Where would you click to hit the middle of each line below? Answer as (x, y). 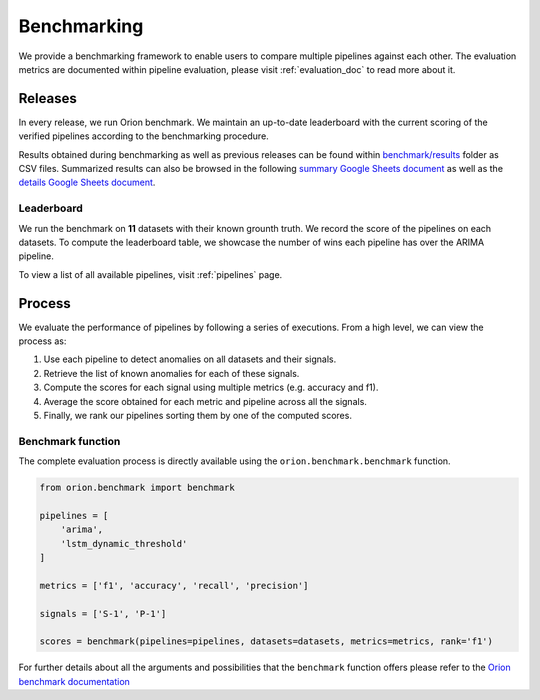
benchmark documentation (74, 681)
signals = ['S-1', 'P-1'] (103, 613)
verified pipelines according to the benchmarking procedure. (143, 136)
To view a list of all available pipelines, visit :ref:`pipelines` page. (150, 274)
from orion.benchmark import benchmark (137, 488)
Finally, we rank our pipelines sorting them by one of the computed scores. (197, 415)
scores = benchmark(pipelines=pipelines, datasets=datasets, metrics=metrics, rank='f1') (266, 641)
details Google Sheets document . (87, 182)
